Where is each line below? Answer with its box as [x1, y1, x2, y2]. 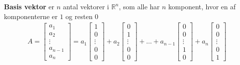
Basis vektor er [4, 1, 55, 11]
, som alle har [119, 1, 160, 11]
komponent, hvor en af [168, 1, 236, 11]
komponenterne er [4, 11, 58, 21]
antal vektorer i [63, 1, 109, 11]
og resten [65, 11, 93, 21]
